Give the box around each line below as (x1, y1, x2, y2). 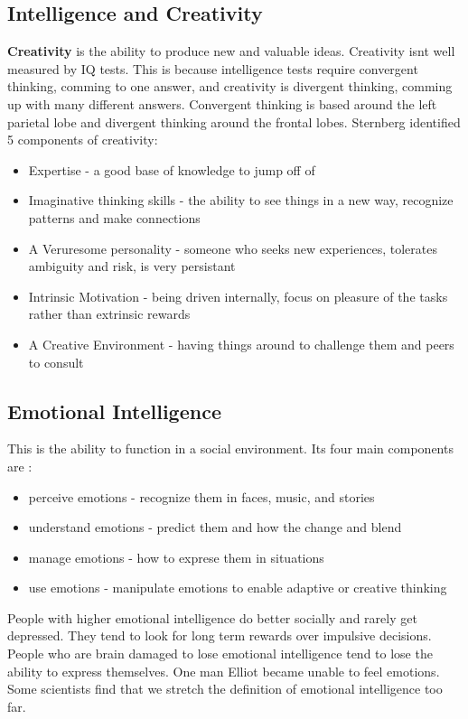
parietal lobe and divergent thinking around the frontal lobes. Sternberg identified (7, 112, 461, 131)
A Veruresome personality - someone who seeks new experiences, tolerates (28, 238, 437, 257)
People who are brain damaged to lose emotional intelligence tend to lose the (7, 644, 433, 663)
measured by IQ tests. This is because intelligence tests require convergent (7, 59, 418, 78)
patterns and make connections (28, 208, 201, 227)
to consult (28, 352, 84, 371)
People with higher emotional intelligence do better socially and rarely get (7, 608, 417, 627)
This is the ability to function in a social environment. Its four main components (7, 439, 454, 458)
